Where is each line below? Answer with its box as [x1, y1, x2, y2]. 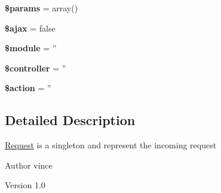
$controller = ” [5, 61, 66, 74]
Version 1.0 [5, 179, 45, 191]
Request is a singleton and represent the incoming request [5, 139, 217, 151]
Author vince [5, 158, 53, 171]
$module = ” [5, 42, 57, 54]
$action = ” [5, 82, 51, 94]
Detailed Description [5, 111, 136, 129]
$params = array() [5, 2, 78, 14]
